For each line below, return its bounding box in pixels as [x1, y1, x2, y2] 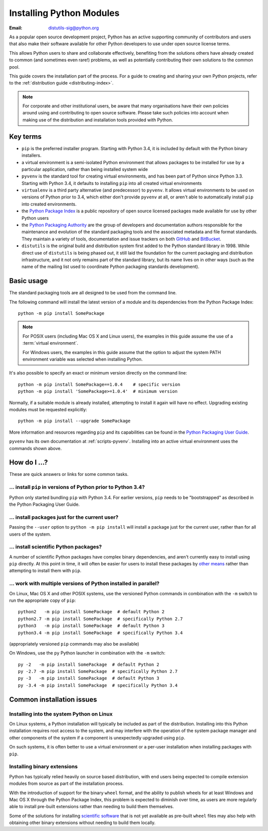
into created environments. [21, 201, 77, 207]
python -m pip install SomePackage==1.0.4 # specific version [18, 381, 181, 387]
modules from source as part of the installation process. [9, 781, 124, 787]
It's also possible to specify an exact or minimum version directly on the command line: [9, 370, 187, 376]
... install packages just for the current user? [9, 514, 119, 521]
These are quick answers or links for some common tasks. [9, 471, 129, 477]
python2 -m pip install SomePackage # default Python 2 [18, 609, 165, 615]
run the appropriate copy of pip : [9, 597, 76, 603]
